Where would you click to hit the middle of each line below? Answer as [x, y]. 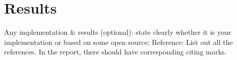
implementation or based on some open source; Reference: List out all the [118, 42]
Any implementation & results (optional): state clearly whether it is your [118, 32]
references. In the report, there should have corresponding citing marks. [115, 52]
